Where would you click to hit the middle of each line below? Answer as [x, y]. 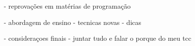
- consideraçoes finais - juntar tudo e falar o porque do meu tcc [98, 38]
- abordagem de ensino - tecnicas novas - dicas [73, 22]
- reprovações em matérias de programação [67, 6]
